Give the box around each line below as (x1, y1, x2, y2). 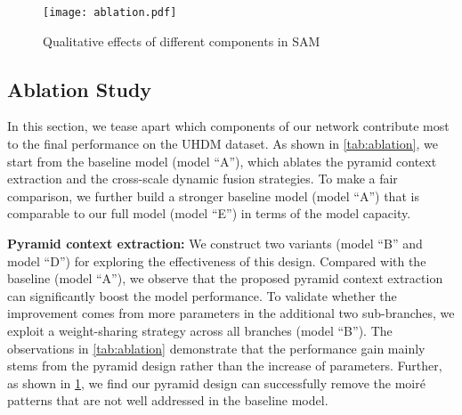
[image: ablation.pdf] (43, 6, 177, 19)
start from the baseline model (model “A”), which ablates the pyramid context (7, 151, 437, 170)
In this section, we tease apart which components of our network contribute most (7, 117, 450, 135)
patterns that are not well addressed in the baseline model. (7, 391, 328, 410)
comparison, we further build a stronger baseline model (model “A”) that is (7, 186, 419, 205)
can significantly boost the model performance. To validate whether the (7, 286, 397, 305)
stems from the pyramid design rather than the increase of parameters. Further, (7, 356, 442, 375)
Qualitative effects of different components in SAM (43, 31, 320, 50)
